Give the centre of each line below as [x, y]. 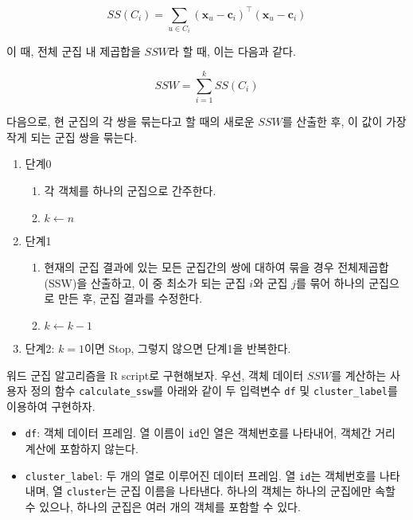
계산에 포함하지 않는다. [82, 449]
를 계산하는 [359, 375]
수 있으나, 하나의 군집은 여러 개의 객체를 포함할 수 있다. [163, 506]
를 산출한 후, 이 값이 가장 [344, 121]
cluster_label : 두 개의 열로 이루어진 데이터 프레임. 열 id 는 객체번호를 [201, 475]
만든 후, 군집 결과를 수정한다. [131, 298]
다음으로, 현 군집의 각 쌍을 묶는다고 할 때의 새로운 [131, 121]
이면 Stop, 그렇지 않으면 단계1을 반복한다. [188, 348]
